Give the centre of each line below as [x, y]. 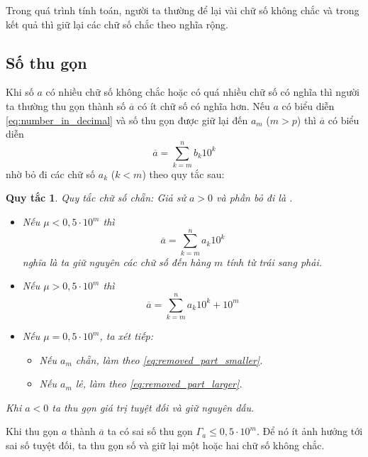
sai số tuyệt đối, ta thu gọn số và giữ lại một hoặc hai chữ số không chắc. [165, 445]
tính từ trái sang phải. [274, 261]
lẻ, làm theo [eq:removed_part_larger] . [159, 384]
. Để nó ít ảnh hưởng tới [310, 431]
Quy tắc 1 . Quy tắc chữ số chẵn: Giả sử [96, 198]
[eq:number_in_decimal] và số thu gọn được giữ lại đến [127, 120]
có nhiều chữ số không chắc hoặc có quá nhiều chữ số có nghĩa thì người [202, 92]
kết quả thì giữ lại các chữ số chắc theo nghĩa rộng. [117, 24]
